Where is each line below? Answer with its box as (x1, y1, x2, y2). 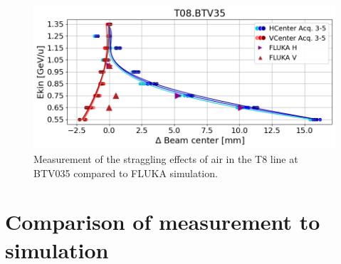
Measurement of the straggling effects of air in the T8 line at (33, 152, 298, 167)
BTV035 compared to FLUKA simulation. (33, 165, 218, 180)
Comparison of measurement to (5, 207, 320, 236)
